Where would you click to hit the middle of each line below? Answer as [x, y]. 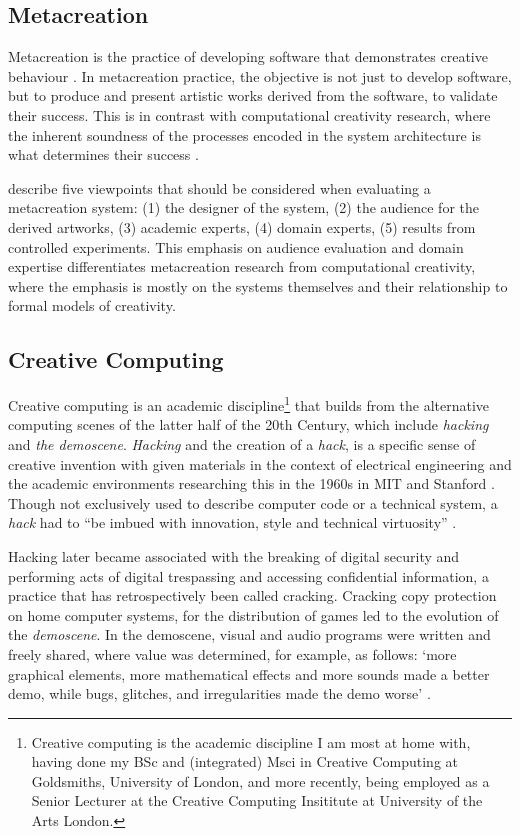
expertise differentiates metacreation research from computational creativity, [242, 266]
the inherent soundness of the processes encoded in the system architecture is [244, 134]
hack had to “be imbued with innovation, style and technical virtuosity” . [232, 522]
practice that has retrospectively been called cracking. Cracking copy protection [252, 595]
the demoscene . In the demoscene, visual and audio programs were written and [249, 634]
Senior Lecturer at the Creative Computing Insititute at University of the [257, 800]
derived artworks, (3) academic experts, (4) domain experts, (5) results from [242, 226]
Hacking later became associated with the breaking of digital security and [234, 555]
